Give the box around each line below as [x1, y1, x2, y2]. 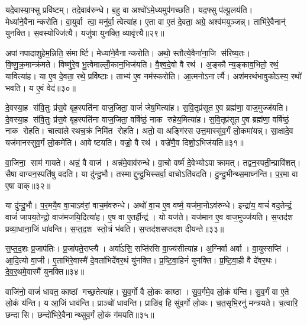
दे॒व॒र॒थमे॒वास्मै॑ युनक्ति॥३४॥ [5, 265, 85, 278]
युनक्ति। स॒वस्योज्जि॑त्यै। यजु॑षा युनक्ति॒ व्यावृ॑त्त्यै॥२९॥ [5, 27, 164, 39]
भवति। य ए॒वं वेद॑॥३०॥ [5, 81, 76, 94]
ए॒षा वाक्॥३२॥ [5, 179, 51, 191]
